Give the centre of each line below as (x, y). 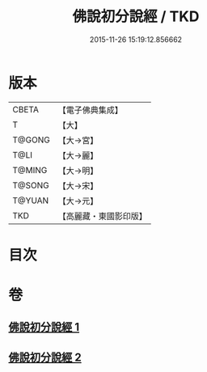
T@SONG (31, 185)
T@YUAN (31, 201)
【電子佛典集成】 (90, 110)
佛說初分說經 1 (44, 327)
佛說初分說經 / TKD (136, 17)
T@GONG (31, 140)
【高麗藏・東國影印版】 (102, 216)
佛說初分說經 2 (45, 357)
